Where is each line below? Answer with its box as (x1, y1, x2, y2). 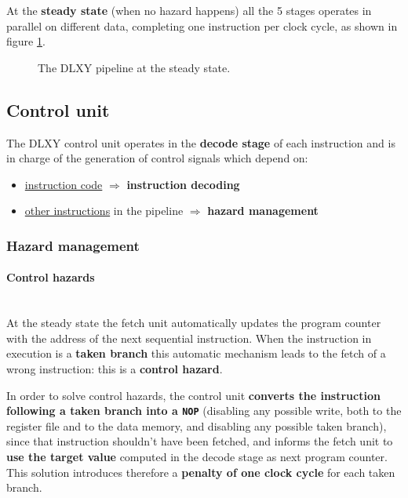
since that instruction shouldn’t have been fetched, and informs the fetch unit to (6, 433, 393, 449)
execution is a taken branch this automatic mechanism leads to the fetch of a (6, 345, 386, 362)
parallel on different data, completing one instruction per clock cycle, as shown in (6, 17, 398, 34)
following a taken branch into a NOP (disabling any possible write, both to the (6, 402, 402, 419)
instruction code (24, 176, 103, 192)
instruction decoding (126, 176, 240, 192)
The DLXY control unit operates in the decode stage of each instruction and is (6, 134, 395, 151)
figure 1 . (6, 33, 46, 49)
